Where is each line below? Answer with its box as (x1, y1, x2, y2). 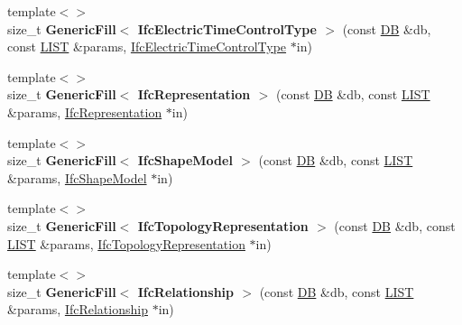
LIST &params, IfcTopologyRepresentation (7, 234, 245, 253)
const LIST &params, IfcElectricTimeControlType (7, 37, 287, 56)
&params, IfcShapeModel (7, 168, 147, 187)
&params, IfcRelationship (7, 300, 148, 319)
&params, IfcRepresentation (7, 102, 162, 121)
